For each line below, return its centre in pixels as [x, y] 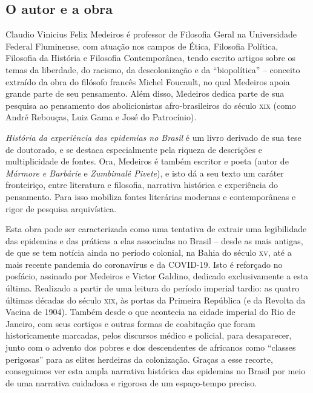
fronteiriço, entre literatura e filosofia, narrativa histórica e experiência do [142, 185]
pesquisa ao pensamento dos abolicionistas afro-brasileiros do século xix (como [151, 105]
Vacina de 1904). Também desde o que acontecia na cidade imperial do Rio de [150, 312]
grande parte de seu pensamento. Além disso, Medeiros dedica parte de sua [145, 93]
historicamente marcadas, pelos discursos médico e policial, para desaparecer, [149, 335]
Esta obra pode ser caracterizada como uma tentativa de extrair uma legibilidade [156, 229]
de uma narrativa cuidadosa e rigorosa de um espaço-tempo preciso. [131, 382]
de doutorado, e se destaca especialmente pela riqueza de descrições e [134, 149]
